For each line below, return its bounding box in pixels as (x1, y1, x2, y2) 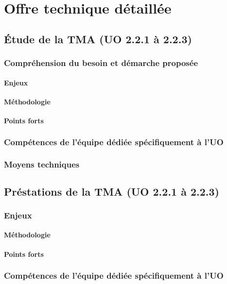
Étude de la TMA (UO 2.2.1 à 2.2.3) (4, 31, 192, 46)
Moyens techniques (4, 158, 80, 170)
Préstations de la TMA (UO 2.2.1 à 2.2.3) (4, 184, 219, 199)
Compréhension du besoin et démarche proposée (4, 57, 198, 69)
